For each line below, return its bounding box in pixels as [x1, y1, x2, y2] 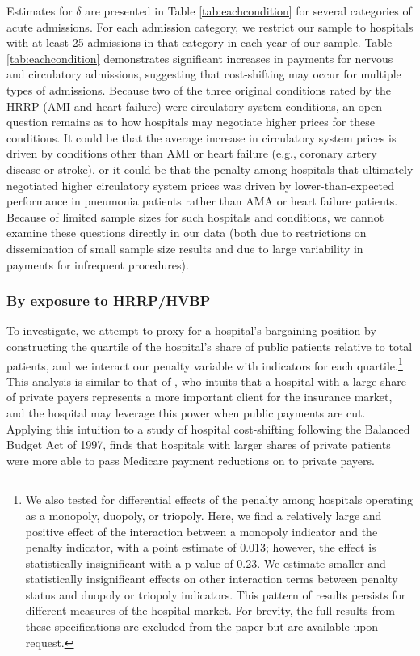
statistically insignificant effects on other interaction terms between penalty [25, 570, 398, 587]
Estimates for [6, 2, 73, 19]
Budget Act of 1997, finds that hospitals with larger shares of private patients [6, 436, 391, 453]
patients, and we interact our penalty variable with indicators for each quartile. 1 [6, 354, 403, 374]
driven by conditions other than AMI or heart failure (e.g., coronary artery [6, 145, 377, 162]
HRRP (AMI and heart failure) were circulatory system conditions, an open [6, 97, 382, 114]
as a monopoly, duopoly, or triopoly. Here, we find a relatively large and [25, 506, 382, 523]
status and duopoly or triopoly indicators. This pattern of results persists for [25, 586, 406, 603]
